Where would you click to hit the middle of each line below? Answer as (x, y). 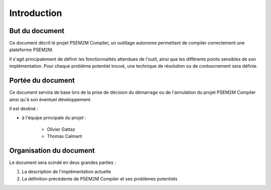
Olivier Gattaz (61, 129)
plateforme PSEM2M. (31, 50)
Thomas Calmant (64, 136)
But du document (37, 31)
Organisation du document (52, 150)
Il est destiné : (24, 108)
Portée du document (42, 80)
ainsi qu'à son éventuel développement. (50, 99)
